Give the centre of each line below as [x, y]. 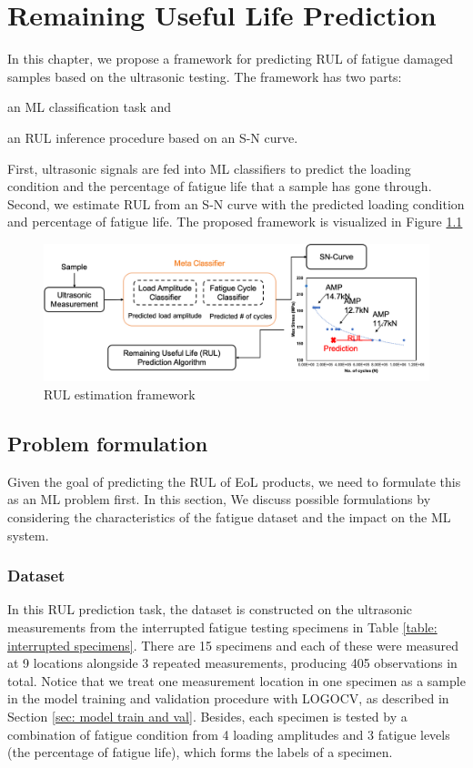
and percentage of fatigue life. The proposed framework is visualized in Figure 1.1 [235, 222]
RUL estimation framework [120, 394]
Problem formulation [108, 443]
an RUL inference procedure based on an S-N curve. [153, 137]
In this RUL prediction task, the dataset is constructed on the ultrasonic [210, 609]
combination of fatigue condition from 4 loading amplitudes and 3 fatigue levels [229, 734]
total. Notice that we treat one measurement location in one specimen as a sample [236, 680]
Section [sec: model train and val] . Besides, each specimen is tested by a [207, 716]
